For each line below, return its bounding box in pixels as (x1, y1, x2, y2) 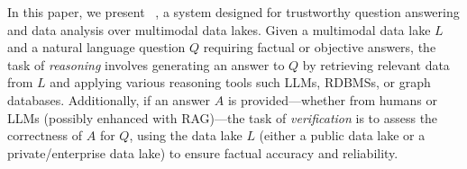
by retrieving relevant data (302, 55, 450, 74)
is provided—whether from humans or (227, 90, 438, 109)
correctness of (7, 126, 83, 145)
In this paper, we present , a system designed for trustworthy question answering (7, 3, 460, 21)
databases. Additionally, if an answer (7, 90, 211, 109)
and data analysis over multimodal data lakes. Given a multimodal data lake (7, 20, 431, 39)
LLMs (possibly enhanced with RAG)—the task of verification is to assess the (7, 108, 438, 127)
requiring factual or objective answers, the (203, 38, 436, 57)
